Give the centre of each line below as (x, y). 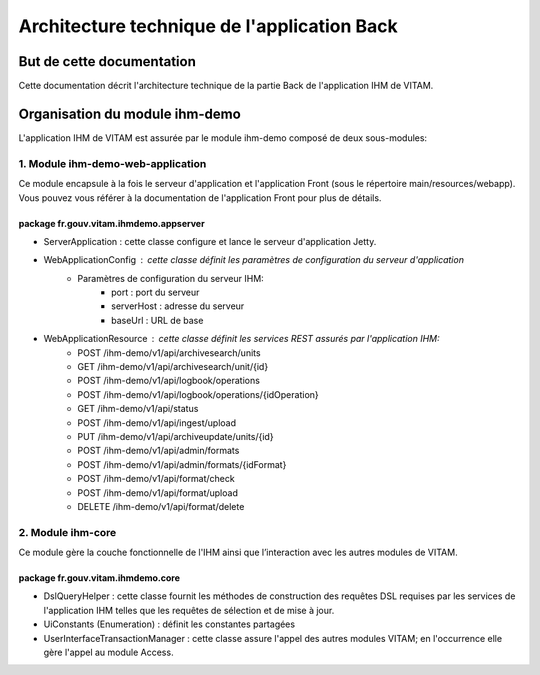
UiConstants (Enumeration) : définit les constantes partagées (169, 624)
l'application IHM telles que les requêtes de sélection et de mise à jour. (189, 610)
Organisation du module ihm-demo (130, 113)
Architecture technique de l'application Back (208, 26)
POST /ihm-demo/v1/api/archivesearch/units (169, 352)
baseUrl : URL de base (157, 320)
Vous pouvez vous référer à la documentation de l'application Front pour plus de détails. (200, 197)
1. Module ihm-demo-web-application (112, 163)
